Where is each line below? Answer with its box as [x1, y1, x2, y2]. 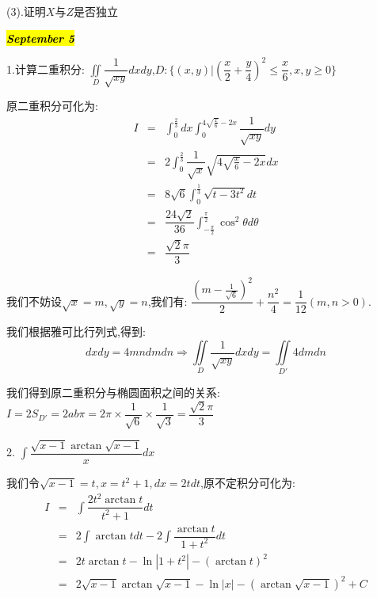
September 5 [6, 29, 75, 46]
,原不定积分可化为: [200, 474, 295, 490]
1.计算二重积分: [6, 60, 85, 77]
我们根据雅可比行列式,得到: [6, 323, 146, 340]
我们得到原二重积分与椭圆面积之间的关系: [6, 384, 220, 401]
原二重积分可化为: [6, 97, 98, 114]
